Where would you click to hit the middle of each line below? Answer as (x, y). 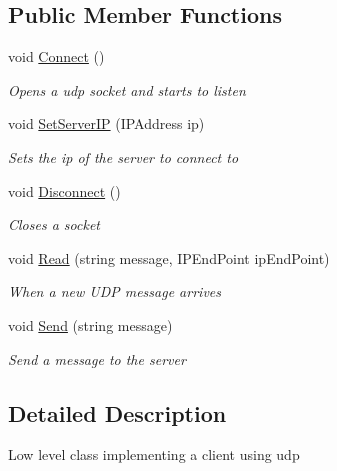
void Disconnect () (64, 190)
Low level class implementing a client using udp (154, 454)
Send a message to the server (97, 358)
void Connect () (56, 56)
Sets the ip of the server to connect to (123, 156)
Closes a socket (54, 224)
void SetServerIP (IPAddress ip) (106, 123)
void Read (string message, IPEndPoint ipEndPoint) (169, 257)
